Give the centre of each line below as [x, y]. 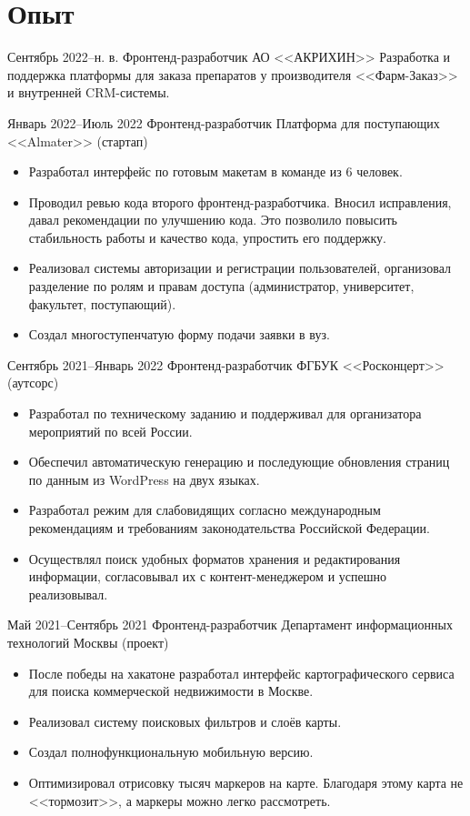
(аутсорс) [33, 383]
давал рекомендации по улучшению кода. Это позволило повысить [213, 220]
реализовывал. [68, 594]
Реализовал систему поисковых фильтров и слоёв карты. [185, 721]
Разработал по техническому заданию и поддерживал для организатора [225, 413]
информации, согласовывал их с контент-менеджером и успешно [207, 576]
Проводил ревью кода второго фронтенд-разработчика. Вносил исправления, [240, 201]
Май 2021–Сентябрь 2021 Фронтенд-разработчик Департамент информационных [230, 625]
